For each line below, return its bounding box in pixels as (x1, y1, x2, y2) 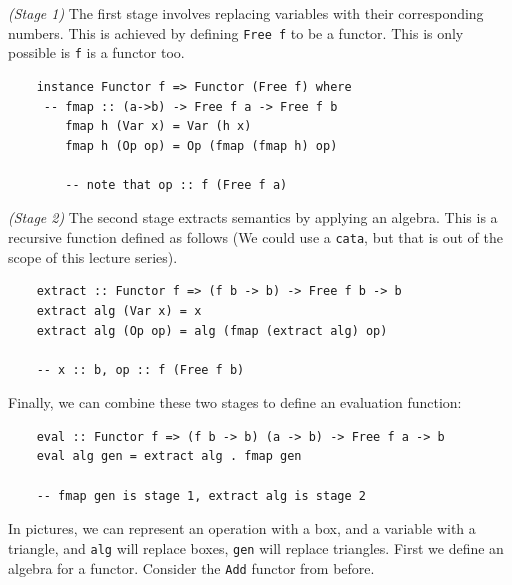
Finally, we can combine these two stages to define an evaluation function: (8, 392, 462, 413)
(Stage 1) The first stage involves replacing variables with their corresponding (8, 3, 484, 23)
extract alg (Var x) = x (36, 303, 202, 318)
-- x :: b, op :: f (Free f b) (36, 362, 245, 377)
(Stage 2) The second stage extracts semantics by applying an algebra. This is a (8, 207, 498, 228)
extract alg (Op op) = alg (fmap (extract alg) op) (36, 323, 388, 338)
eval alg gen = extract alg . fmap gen (36, 449, 302, 464)
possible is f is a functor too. (8, 42, 185, 63)
